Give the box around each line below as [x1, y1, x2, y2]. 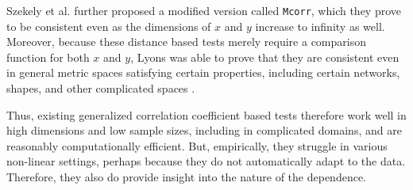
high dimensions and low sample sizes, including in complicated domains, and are [6, 122, 402, 139]
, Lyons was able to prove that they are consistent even [130, 48, 399, 65]
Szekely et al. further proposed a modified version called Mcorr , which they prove [6, 2, 402, 18]
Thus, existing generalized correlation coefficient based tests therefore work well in [6, 106, 407, 123]
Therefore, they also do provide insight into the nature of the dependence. [6, 169, 366, 184]
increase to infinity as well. [255, 17, 385, 34]
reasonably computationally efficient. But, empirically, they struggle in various [6, 137, 388, 154]
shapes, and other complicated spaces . [6, 80, 195, 97]
